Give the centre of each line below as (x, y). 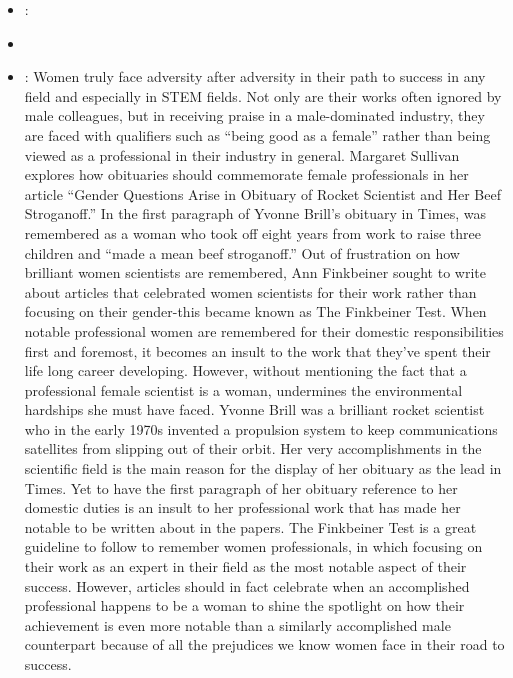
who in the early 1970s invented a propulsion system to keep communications (261, 428)
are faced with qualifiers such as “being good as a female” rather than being (257, 134)
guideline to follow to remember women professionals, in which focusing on (253, 546)
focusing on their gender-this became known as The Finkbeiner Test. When (255, 311)
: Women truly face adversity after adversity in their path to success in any (255, 76)
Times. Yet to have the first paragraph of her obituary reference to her (241, 487)
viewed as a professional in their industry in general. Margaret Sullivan (242, 154)
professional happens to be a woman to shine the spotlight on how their (244, 605)
